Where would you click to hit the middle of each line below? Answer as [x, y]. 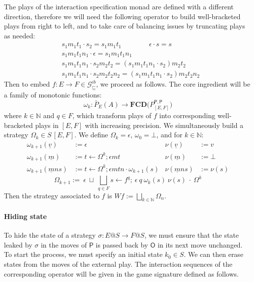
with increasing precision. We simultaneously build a [164, 125]
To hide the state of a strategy [50, 235]
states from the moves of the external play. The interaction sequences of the [118, 264]
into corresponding [187, 115]
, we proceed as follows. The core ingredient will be [173, 84]
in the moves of [64, 244]
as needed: [20, 35]
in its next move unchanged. [200, 244]
